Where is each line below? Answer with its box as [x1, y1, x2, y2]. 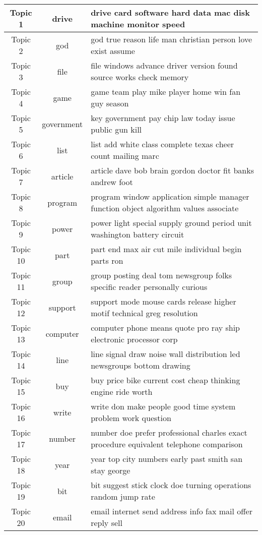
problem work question [91, 412, 171, 424]
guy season [91, 97, 129, 109]
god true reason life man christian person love [91, 33, 252, 45]
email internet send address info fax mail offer [91, 505, 252, 517]
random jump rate [91, 491, 155, 502]
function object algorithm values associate [91, 202, 239, 214]
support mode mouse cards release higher [91, 295, 236, 307]
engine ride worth [91, 386, 153, 397]
